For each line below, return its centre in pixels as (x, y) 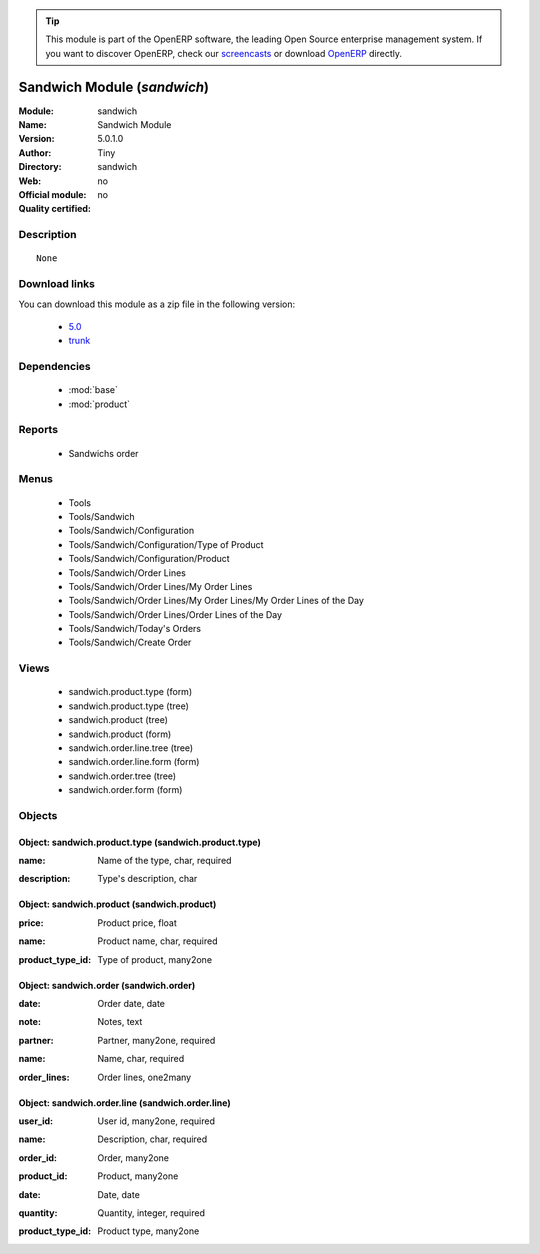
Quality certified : (55, 209)
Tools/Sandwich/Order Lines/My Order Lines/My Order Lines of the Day (216, 601)
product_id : (43, 1176)
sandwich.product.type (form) (130, 692)
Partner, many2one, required (156, 1040)
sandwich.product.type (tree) (129, 706)
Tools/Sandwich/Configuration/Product (149, 559)
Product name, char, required (157, 941)
